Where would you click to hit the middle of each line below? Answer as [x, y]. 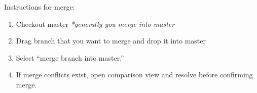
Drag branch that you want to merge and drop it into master [111, 41]
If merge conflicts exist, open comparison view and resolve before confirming [134, 75]
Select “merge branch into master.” [70, 57]
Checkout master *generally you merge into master [95, 24]
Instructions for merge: [40, 7]
